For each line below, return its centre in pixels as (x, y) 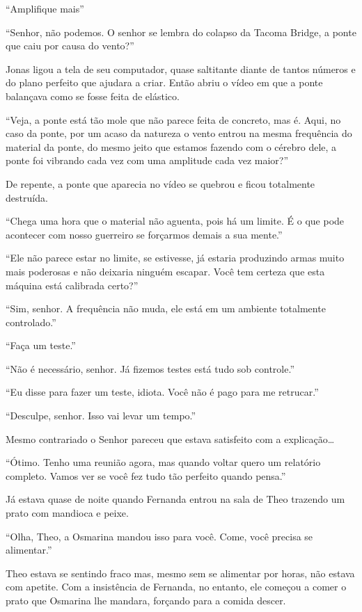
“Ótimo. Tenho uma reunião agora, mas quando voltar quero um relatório (163, 462)
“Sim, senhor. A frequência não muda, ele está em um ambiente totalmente (166, 308)
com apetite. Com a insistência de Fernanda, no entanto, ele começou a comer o (176, 587)
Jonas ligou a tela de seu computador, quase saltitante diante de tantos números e (181, 69)
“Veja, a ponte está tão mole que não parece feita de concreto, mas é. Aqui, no (173, 119)
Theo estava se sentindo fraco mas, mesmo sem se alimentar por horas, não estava (180, 573)
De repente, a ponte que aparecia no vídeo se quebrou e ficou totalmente (160, 183)
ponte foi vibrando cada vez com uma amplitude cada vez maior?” (147, 160)
